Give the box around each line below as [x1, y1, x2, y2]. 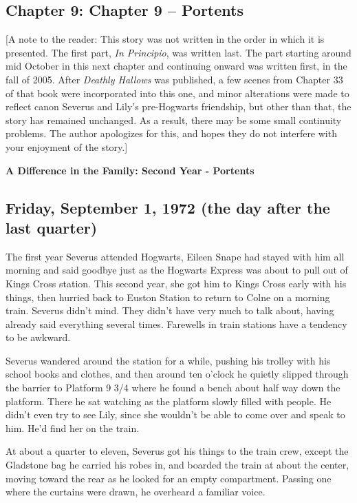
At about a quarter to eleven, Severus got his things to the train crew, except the [6, 444, 349, 458]
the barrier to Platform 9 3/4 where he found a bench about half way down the [6, 380, 340, 395]
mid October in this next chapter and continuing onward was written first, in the [6, 59, 347, 73]
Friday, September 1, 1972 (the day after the [6, 196, 330, 218]
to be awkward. [6, 330, 71, 345]
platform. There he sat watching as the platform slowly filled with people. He [6, 393, 332, 408]
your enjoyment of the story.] [6, 139, 128, 154]
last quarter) [6, 216, 98, 238]
